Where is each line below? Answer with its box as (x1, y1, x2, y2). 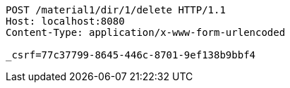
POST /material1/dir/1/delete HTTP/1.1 (6, 4, 226, 15)
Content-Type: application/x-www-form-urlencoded (6, 27, 286, 38)
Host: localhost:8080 (6, 15, 125, 27)
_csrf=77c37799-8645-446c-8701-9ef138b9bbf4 (6, 49, 256, 61)
